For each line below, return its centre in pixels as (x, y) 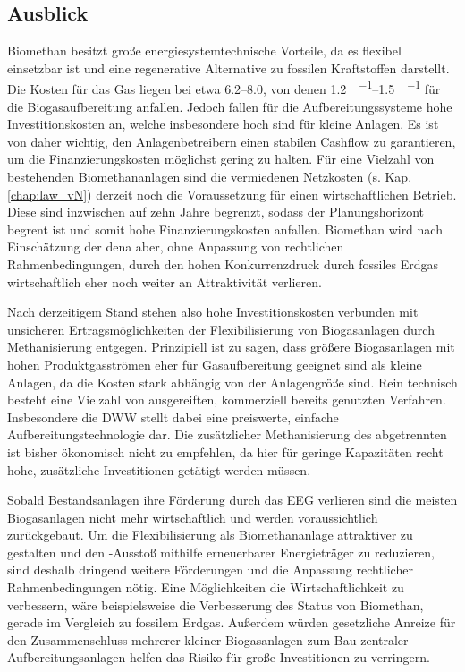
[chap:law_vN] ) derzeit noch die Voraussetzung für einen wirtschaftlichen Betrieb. (232, 194)
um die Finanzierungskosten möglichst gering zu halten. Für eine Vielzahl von (221, 159)
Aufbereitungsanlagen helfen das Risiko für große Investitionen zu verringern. (219, 657)
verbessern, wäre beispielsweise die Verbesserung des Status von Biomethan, (216, 604)
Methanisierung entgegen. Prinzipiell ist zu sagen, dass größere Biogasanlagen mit (231, 347)
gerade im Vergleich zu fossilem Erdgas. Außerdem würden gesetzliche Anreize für (232, 622)
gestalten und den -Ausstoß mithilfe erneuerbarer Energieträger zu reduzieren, (221, 552)
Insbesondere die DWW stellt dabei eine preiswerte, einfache (173, 417)
